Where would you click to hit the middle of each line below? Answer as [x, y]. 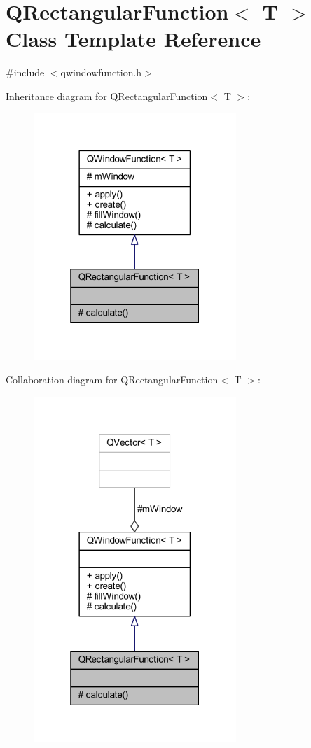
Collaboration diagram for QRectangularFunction [112, 380]
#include [25, 72]
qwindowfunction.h [101, 72]
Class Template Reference [133, 39]
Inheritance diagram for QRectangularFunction [107, 96]
